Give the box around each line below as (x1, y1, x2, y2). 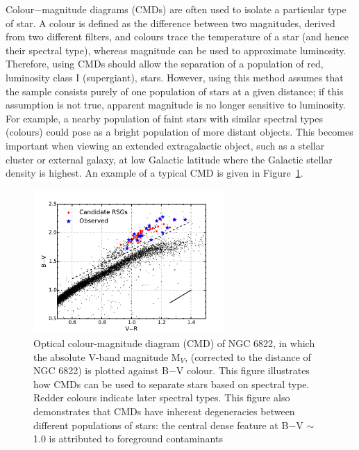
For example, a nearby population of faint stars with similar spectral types (6, 111, 323, 125)
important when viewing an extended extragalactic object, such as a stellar (6, 138, 325, 152)
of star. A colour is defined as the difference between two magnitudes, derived (6, 15, 335, 30)
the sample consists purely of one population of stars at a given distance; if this (6, 83, 344, 98)
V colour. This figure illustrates (176, 363, 310, 378)
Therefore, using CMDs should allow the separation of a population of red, (6, 56, 324, 71)
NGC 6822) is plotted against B (33, 363, 169, 378)
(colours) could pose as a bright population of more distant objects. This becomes (6, 124, 353, 139)
